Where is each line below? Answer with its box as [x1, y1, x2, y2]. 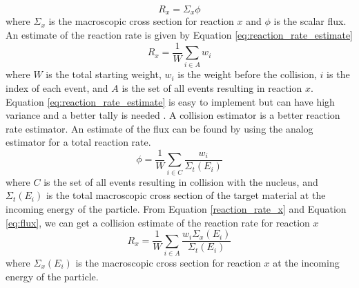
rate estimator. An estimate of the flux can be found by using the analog [6, 121, 313, 135]
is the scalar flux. [273, 14, 347, 28]
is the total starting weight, [46, 67, 162, 81]
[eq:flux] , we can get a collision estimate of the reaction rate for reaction [6, 215, 310, 229]
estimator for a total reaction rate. [6, 135, 151, 149]
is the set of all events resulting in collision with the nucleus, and [43, 174, 318, 189]
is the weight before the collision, [177, 67, 317, 81]
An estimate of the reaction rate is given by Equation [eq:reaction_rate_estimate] [6, 28, 353, 42]
